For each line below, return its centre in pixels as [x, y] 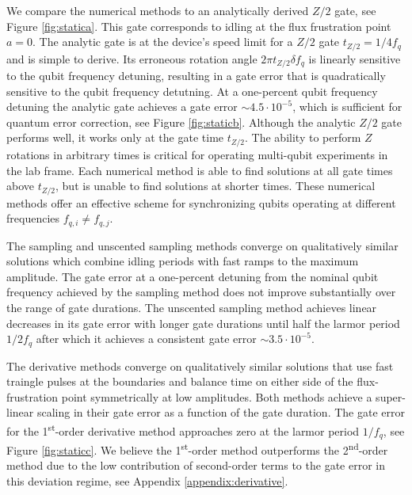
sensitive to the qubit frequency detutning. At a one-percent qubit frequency [192, 91]
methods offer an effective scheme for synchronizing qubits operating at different [201, 202]
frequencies [33, 218]
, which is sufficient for [347, 107]
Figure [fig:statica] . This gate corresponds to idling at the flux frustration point [199, 26]
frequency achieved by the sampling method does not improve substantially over [201, 292]
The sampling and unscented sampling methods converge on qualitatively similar [202, 245]
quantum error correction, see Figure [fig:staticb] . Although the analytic [181, 122]
